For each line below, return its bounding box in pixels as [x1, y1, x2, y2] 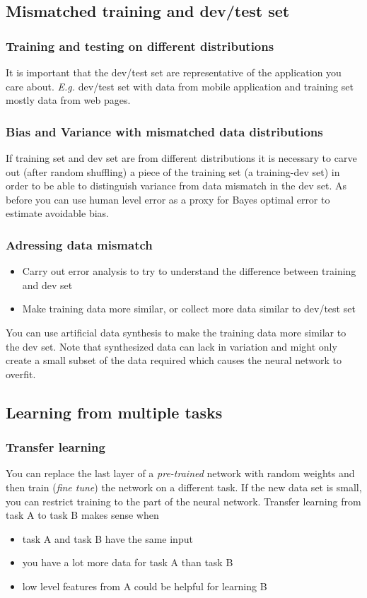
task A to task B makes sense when [6, 508, 159, 522]
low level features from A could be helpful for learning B [22, 578, 267, 593]
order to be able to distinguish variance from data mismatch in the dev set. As [6, 178, 346, 193]
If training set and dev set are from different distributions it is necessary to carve [6, 151, 357, 165]
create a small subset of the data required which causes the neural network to [6, 353, 342, 368]
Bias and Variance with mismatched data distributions [6, 122, 323, 140]
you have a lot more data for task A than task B [22, 555, 233, 570]
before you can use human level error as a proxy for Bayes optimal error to [6, 192, 330, 206]
